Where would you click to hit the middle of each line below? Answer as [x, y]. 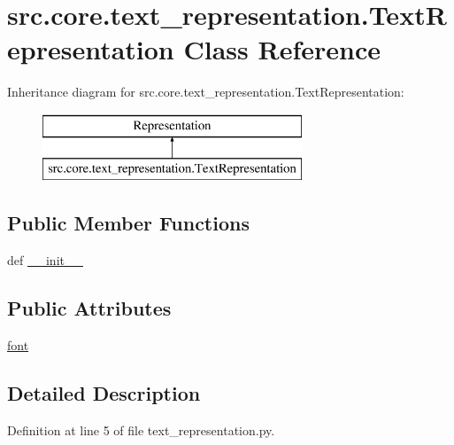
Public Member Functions [128, 223]
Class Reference [282, 49]
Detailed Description [104, 393]
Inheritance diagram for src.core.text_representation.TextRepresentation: [206, 92]
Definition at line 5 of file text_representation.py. [141, 429]
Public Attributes [89, 308]
